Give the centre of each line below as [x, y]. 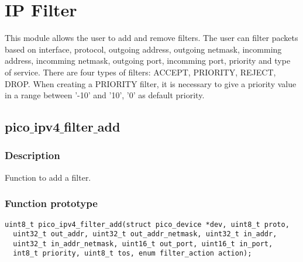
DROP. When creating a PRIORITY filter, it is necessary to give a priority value [151, 83]
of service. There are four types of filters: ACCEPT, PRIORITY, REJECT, [140, 72]
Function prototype [51, 203]
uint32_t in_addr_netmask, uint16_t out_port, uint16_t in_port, [143, 244]
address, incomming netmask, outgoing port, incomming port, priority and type [148, 61]
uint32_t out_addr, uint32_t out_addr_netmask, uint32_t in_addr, [145, 234]
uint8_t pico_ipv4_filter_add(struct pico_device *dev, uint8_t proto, [147, 224]
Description [32, 155]
